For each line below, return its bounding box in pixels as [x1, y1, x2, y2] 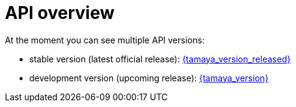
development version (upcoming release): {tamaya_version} [29, 72, 269, 83]
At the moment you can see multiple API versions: [5, 34, 205, 45]
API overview [5, 2, 115, 23]
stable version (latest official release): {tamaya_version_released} [29, 53, 291, 64]
